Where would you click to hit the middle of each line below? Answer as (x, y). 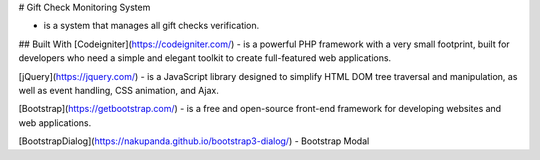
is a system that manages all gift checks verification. (151, 26)
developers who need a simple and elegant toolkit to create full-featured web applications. (205, 58)
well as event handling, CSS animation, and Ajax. (118, 90)
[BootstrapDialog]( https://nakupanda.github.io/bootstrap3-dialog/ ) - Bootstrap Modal (194, 141)
